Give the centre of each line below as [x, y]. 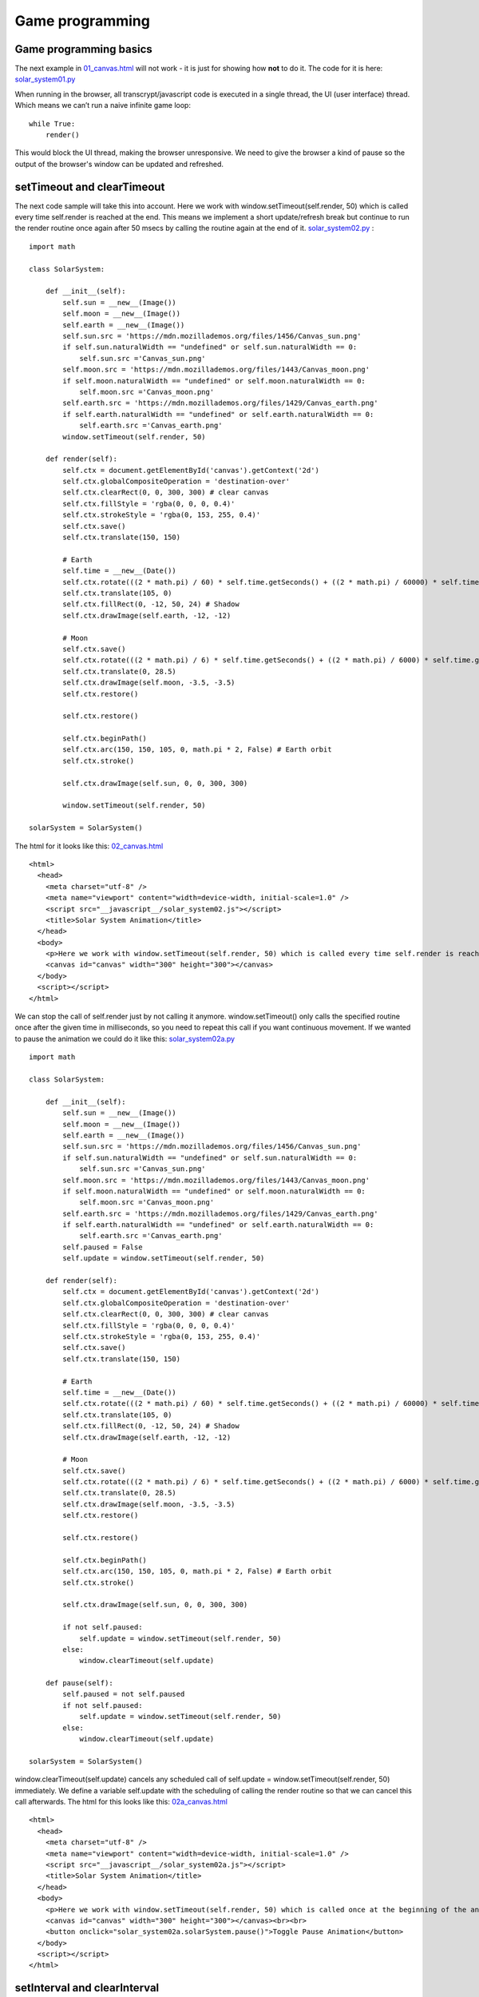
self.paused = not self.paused [124, 1694]
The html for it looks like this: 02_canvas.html [89, 846]
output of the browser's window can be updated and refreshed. [119, 164]
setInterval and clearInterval [87, 1988]
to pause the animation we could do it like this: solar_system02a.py [125, 1038]
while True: [52, 123]
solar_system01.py [45, 79]
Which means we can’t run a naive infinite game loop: [103, 105]
